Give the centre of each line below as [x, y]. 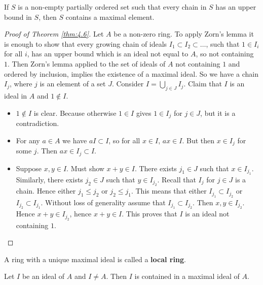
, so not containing [225, 54]
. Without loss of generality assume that [103, 202]
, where [21, 84]
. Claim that [203, 84]
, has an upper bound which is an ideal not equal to [108, 54]
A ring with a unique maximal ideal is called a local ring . [95, 259]
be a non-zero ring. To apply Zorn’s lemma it [184, 34]
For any [28, 140]
